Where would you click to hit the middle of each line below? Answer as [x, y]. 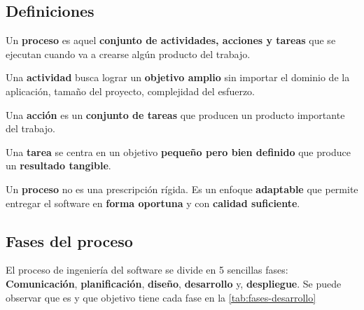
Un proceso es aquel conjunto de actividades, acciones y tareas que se [171, 40]
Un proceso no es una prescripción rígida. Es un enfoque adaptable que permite [182, 189]
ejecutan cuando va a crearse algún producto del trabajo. [128, 54]
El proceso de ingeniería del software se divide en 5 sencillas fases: [147, 270]
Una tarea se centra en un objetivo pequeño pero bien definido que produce [178, 152]
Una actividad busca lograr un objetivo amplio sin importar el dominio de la [178, 77]
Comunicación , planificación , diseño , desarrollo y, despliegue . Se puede [174, 283]
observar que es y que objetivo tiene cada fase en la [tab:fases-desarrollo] [161, 297]
